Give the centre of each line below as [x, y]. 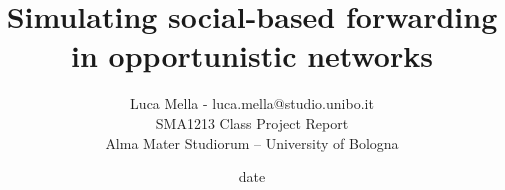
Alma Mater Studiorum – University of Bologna [252, 142]
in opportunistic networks [252, 55]
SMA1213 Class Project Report [252, 122]
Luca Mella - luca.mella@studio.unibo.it [252, 103]
